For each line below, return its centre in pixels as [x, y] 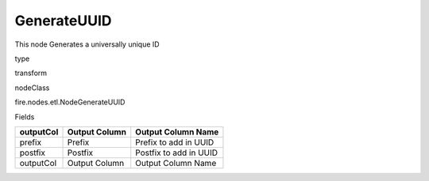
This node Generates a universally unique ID [87, 44]
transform [31, 73]
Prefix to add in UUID [175, 142]
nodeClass [32, 88]
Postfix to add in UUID [177, 153]
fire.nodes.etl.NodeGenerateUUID [70, 102]
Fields [25, 117]
